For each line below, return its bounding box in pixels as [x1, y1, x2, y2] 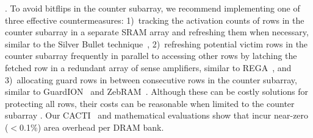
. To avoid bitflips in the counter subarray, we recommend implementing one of [5, 2, 300, 14]
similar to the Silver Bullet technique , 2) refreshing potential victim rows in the [5, 37, 308, 50]
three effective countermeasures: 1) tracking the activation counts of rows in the [5, 13, 304, 26]
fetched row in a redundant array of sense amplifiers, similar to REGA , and [5, 61, 292, 74]
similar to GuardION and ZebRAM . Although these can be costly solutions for [5, 85, 309, 98]
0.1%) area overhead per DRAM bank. [20, 120, 164, 133]
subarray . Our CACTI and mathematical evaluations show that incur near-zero [5, 109, 309, 122]
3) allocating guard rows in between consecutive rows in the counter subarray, [5, 73, 297, 86]
